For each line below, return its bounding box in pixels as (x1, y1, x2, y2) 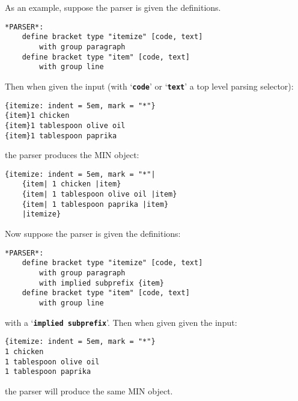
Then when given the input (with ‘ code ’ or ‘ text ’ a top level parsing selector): (5, 79, 294, 92)
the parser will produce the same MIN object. (5, 384, 173, 397)
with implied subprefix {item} (39, 278, 164, 287)
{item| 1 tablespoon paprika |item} (22, 200, 169, 209)
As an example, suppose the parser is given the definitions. (5, 1, 221, 13)
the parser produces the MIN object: (5, 148, 139, 161)
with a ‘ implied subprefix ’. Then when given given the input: (5, 316, 237, 328)
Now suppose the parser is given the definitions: (5, 227, 181, 240)
